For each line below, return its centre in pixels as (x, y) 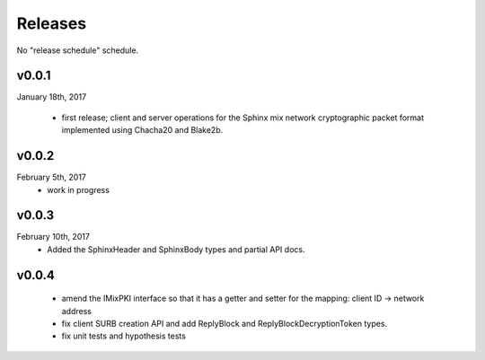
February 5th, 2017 (52, 177)
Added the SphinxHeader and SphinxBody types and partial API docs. (176, 249)
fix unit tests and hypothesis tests (123, 336)
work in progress (78, 189)
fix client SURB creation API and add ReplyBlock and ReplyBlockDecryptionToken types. (225, 324)
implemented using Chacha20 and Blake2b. (142, 130)
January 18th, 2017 (52, 97)
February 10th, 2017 (53, 237)
